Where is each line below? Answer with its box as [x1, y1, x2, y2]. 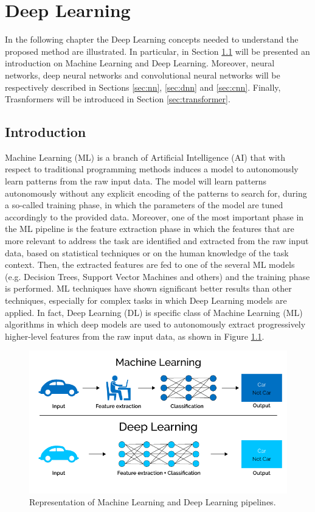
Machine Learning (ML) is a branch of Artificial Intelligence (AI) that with [5, 150, 286, 163]
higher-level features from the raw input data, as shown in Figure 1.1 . [5, 329, 265, 342]
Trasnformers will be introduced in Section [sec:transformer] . [5, 93, 230, 105]
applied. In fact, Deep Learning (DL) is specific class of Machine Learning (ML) [5, 306, 303, 318]
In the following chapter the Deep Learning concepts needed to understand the [5, 33, 299, 46]
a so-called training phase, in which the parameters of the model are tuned [5, 198, 283, 211]
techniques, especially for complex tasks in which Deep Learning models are [5, 294, 287, 307]
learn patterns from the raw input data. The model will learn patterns [5, 175, 267, 188]
